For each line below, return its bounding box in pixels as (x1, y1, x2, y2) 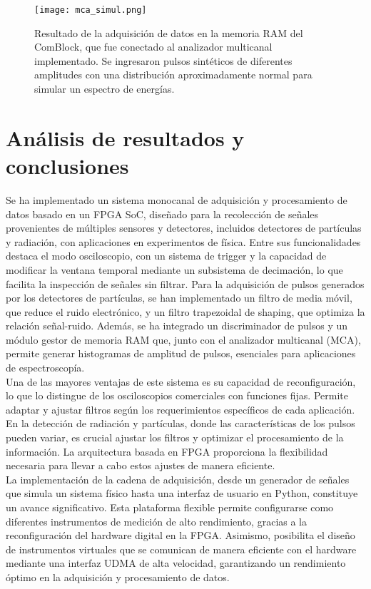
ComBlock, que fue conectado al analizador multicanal (34, 39, 273, 54)
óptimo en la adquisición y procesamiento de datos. (6, 569, 230, 584)
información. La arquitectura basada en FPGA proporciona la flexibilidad (6, 444, 328, 459)
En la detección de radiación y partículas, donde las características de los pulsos (6, 416, 355, 431)
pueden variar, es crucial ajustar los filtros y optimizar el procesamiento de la (6, 430, 344, 445)
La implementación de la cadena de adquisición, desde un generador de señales (6, 471, 350, 486)
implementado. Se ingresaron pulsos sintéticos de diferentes (34, 53, 293, 68)
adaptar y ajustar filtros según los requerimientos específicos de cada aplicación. (6, 401, 355, 416)
